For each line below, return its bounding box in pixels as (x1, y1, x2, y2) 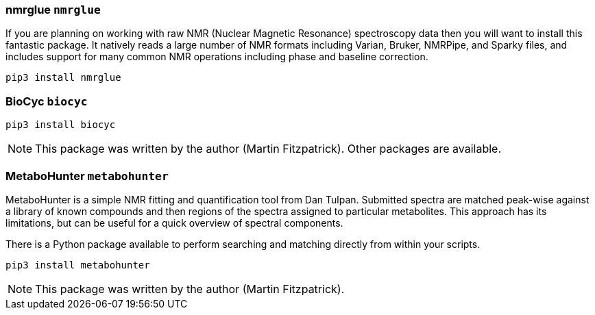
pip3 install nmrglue (5, 72, 121, 84)
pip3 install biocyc (5, 119, 116, 131)
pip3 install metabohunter (5, 259, 150, 270)
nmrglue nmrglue (5, 3, 101, 16)
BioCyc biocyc (5, 94, 88, 108)
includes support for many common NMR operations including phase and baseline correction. (5, 51, 428, 63)
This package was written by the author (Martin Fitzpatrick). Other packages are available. (35, 142, 502, 156)
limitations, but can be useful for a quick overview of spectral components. (5, 216, 343, 229)
